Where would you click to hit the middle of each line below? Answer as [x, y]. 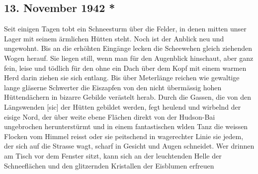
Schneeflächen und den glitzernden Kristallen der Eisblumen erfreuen [109, 165]
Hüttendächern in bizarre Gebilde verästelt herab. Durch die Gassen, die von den [128, 97]
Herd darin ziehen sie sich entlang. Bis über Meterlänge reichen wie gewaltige [122, 78]
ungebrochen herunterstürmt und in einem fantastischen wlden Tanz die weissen [126, 126]
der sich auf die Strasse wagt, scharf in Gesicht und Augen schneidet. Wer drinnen [129, 146]
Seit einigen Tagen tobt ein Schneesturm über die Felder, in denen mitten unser [125, 29]
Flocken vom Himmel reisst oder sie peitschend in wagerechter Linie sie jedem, [124, 136]
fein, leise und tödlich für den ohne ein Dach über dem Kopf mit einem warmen [125, 68]
